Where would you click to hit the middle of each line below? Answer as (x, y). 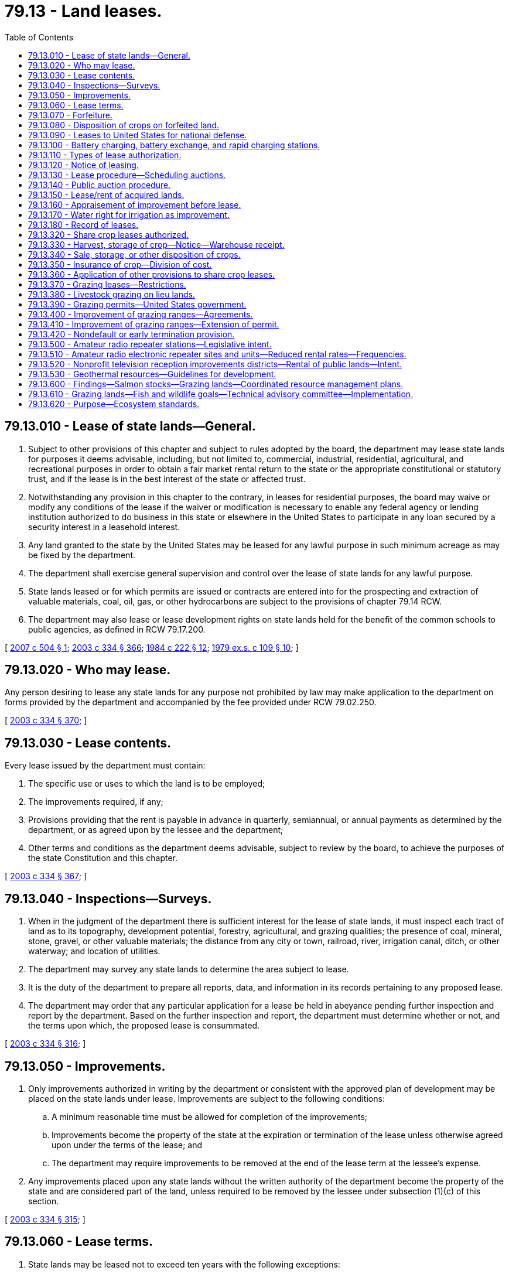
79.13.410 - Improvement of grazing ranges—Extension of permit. (154, 324)
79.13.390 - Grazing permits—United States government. (137, 304)
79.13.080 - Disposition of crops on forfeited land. (124, 125)
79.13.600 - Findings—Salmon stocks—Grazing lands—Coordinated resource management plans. (216, 384)
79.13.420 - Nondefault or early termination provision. (131, 334)
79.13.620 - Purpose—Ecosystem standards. (114, 404)
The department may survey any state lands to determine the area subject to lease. (189, 969)
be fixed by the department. (82, 555)
